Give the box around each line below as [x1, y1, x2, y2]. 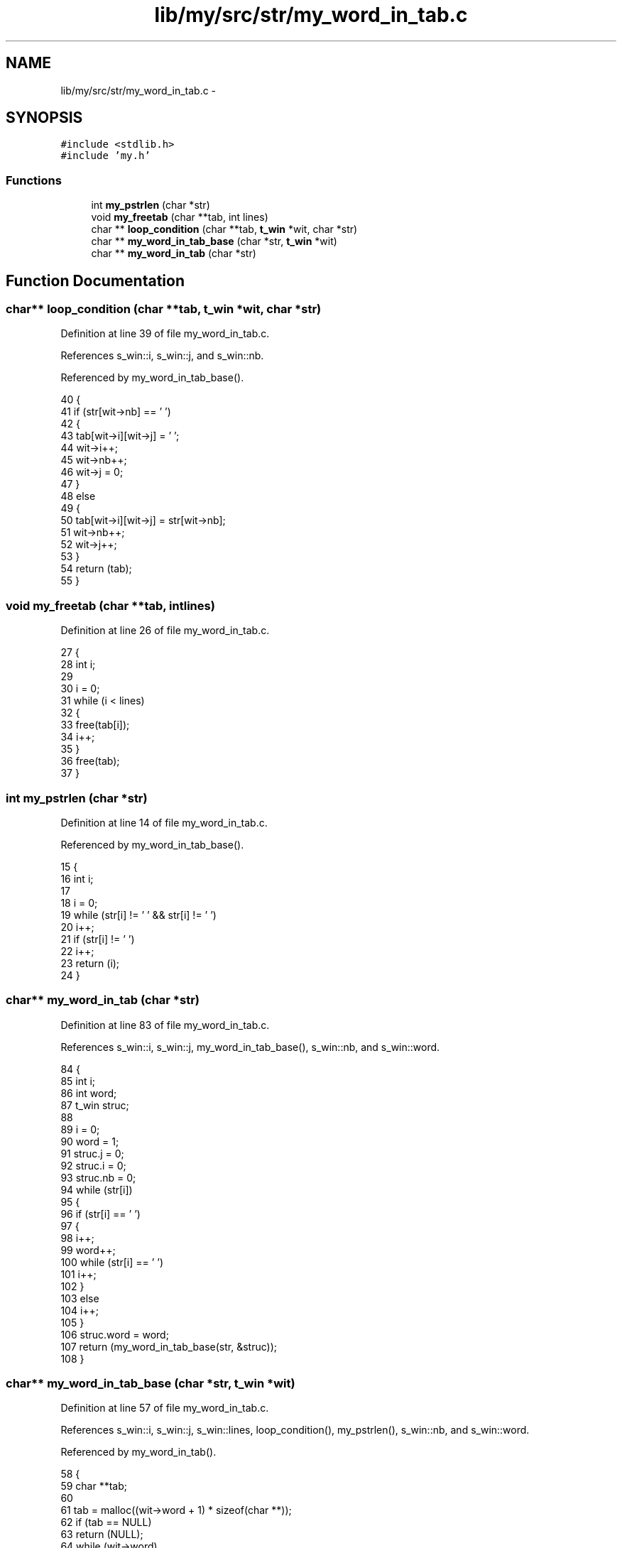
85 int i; [60, 1074, 96, 1087]
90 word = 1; [60, 1135, 119, 1148]
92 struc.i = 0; [60, 1159, 126, 1172]
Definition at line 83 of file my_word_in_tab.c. [60, 1018, 270, 1031]
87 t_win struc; [60, 1099, 129, 1111]
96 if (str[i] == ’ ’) [60, 1207, 141, 1220]
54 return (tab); [60, 562, 132, 575]
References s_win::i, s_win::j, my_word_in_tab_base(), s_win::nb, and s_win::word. [60, 1040, 440, 1053]
